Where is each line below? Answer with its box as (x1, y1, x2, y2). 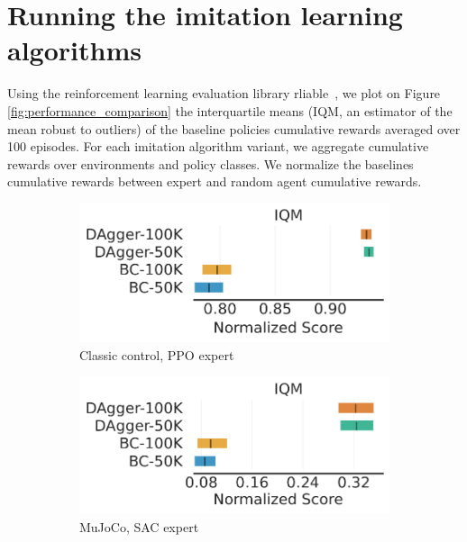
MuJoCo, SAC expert (79, 517, 199, 536)
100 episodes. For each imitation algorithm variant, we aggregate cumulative (7, 137, 429, 156)
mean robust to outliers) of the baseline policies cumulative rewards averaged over (7, 119, 461, 138)
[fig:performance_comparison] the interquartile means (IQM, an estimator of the (7, 101, 453, 120)
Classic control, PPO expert (79, 345, 234, 364)
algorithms (7, 32, 142, 68)
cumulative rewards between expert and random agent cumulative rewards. (7, 172, 422, 191)
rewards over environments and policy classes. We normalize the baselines (7, 154, 414, 173)
